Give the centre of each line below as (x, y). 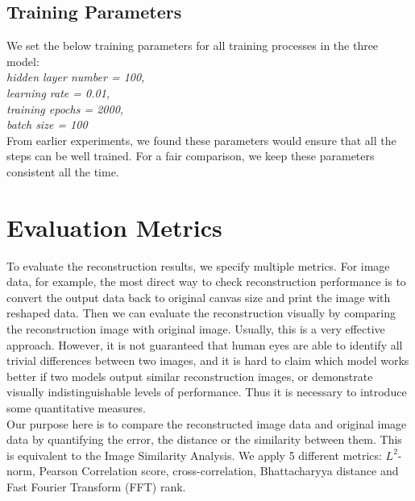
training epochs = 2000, (65, 108)
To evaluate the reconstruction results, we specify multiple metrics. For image (198, 265)
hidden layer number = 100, (76, 77)
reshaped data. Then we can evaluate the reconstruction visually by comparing (201, 313)
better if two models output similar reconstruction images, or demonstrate (190, 376)
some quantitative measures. (76, 408)
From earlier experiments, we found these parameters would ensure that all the (201, 140)
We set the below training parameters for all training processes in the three (193, 46)
